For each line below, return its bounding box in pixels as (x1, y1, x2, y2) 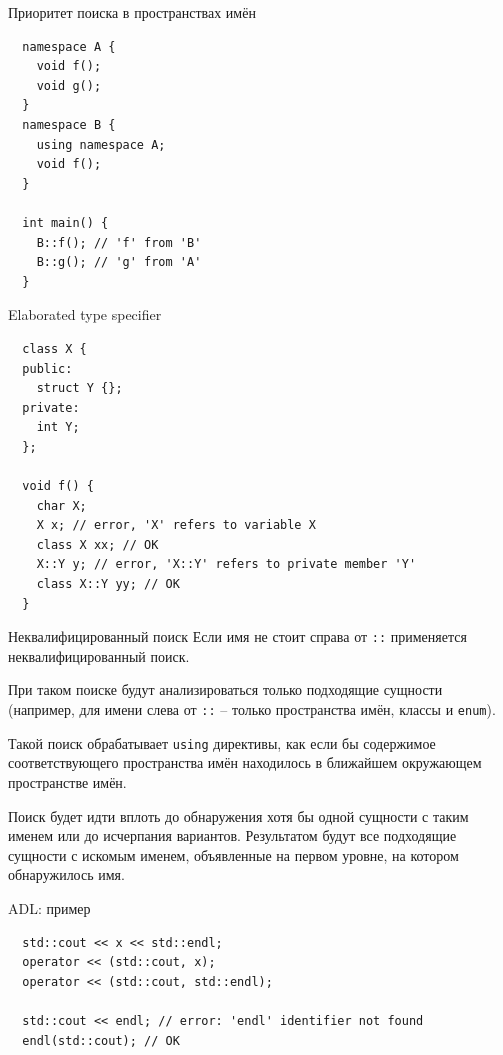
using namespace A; (36, 137, 166, 152)
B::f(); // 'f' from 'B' (36, 235, 202, 250)
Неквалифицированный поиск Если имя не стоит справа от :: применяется (8, 626, 467, 647)
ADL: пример (8, 897, 91, 918)
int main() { (22, 215, 109, 230)
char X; (36, 498, 87, 513)
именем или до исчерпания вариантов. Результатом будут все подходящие (8, 825, 457, 846)
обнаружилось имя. (8, 864, 125, 885)
